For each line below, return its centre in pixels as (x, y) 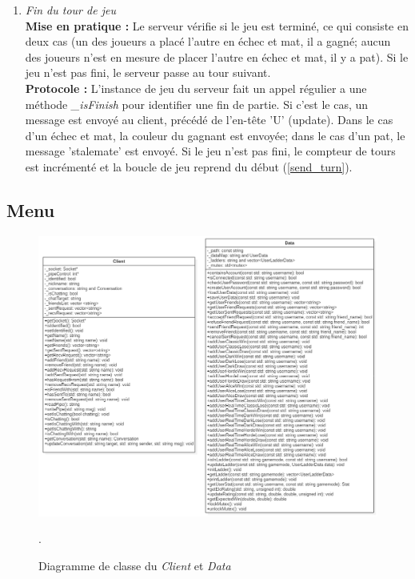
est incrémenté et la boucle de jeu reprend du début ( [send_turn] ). (189, 166)
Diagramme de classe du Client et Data (135, 565)
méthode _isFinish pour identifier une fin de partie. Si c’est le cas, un (197, 104)
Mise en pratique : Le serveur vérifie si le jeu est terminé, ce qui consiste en (217, 25)
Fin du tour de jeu (70, 10)
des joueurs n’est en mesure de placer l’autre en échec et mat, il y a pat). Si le (217, 56)
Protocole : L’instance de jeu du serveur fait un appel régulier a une (196, 88)
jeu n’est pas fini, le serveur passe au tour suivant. (148, 72)
